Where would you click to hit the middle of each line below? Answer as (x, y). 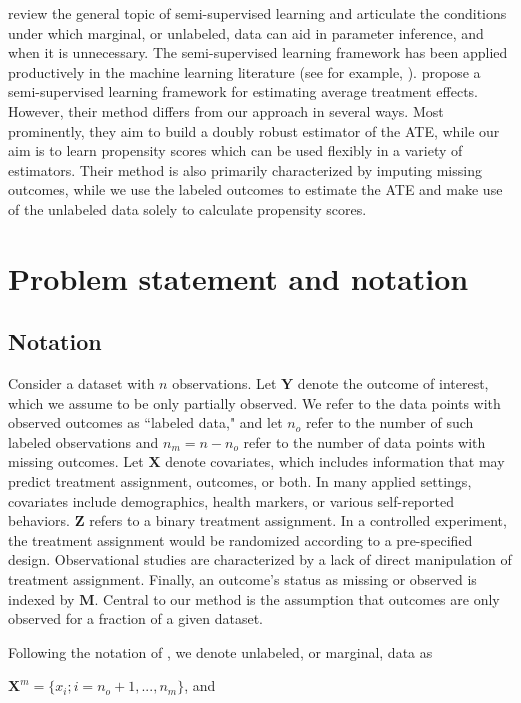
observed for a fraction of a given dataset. (135, 618)
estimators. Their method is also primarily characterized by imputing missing (245, 169)
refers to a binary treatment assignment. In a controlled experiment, (298, 520)
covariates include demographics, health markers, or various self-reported (231, 500)
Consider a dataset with (81, 383)
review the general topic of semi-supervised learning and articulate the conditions (257, 13)
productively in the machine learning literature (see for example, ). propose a (244, 71)
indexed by (41, 598)
